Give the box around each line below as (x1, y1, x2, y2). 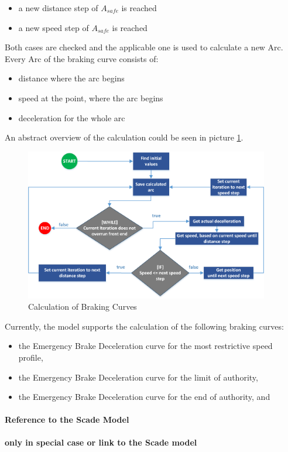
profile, (18, 351, 43, 363)
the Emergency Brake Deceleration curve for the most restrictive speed (18, 340, 273, 352)
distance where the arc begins (18, 72, 125, 84)
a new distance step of (18, 2, 98, 13)
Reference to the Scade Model (5, 413, 129, 426)
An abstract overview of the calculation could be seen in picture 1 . (5, 131, 244, 143)
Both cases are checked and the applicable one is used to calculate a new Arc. (5, 41, 283, 53)
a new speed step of (18, 21, 89, 33)
